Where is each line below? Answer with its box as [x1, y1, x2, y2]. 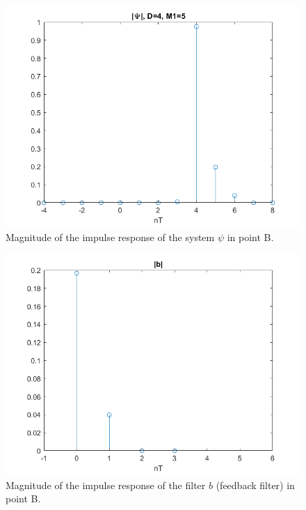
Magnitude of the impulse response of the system [6, 229, 215, 244]
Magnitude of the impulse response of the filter [6, 477, 206, 492]
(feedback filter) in [216, 477, 295, 492]
